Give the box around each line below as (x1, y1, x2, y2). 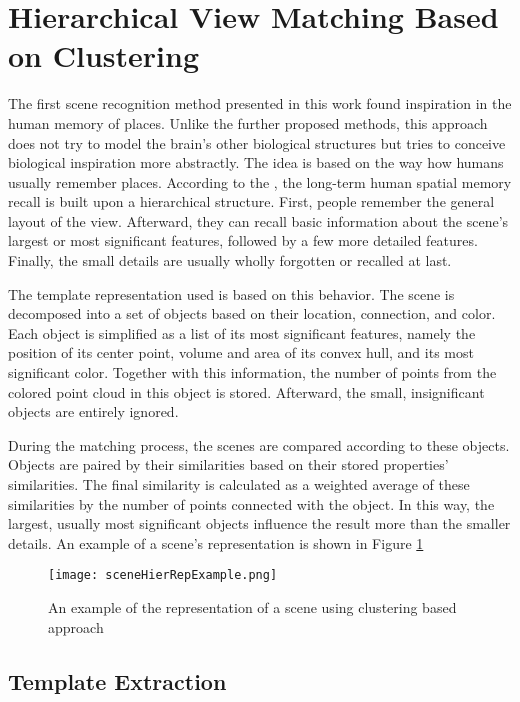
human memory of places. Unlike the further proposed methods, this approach (8, 112, 488, 133)
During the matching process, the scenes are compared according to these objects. (8, 434, 510, 455)
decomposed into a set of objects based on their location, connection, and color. (8, 303, 496, 324)
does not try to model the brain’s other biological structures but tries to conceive (8, 132, 506, 153)
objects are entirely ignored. (8, 401, 179, 422)
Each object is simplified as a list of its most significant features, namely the (8, 322, 476, 343)
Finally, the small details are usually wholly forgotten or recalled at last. (8, 250, 452, 271)
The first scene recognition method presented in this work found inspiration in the (8, 93, 512, 114)
